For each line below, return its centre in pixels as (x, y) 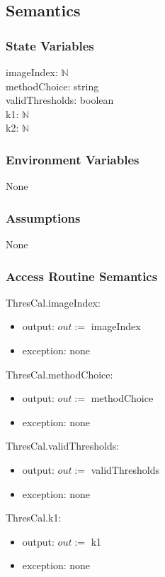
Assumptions (43, 217)
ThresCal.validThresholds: (63, 446)
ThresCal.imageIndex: (53, 302)
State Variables (50, 45)
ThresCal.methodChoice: (59, 374)
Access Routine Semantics (82, 276)
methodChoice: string (52, 86)
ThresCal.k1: (34, 518)
